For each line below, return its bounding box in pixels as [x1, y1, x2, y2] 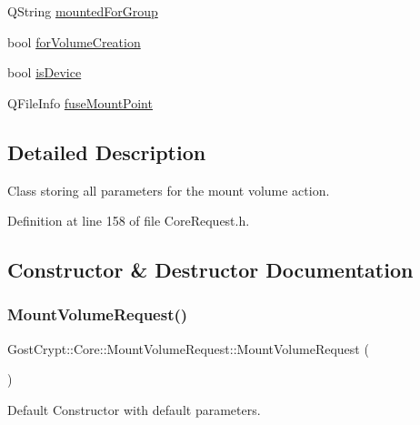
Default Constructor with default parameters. [7, 400, 261, 419]
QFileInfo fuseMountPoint [7, 93, 153, 112]
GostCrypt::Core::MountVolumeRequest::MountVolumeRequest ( [7, 339, 369, 358]
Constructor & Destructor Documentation [7, 256, 414, 284]
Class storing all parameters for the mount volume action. [7, 180, 330, 199]
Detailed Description [7, 137, 206, 166]
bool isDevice [7, 63, 82, 82]
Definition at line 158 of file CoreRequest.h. [7, 211, 250, 230]
